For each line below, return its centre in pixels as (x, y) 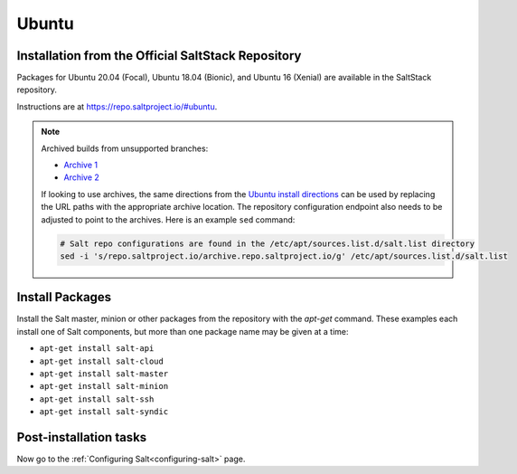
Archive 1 (81, 165)
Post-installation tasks (82, 437)
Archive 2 (81, 177)
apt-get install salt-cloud (102, 361)
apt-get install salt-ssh (97, 399)
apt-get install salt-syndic (104, 412)
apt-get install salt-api (97, 349)
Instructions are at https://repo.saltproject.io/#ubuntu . (117, 106)
